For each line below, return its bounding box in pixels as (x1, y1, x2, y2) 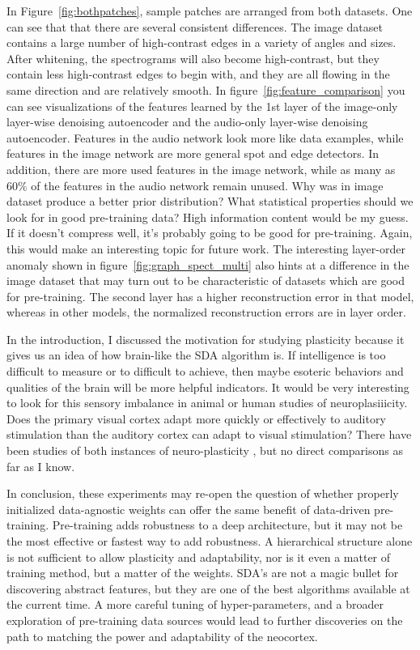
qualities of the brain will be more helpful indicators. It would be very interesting (6, 378, 409, 395)
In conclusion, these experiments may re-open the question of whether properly (6, 485, 399, 502)
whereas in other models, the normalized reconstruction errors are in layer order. (6, 304, 406, 321)
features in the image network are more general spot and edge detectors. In (6, 145, 380, 162)
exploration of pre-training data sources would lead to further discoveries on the (6, 611, 403, 628)
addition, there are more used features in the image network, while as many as (6, 160, 396, 177)
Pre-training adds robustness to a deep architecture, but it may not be (52, 516, 403, 533)
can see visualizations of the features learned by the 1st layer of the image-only (6, 97, 398, 114)
